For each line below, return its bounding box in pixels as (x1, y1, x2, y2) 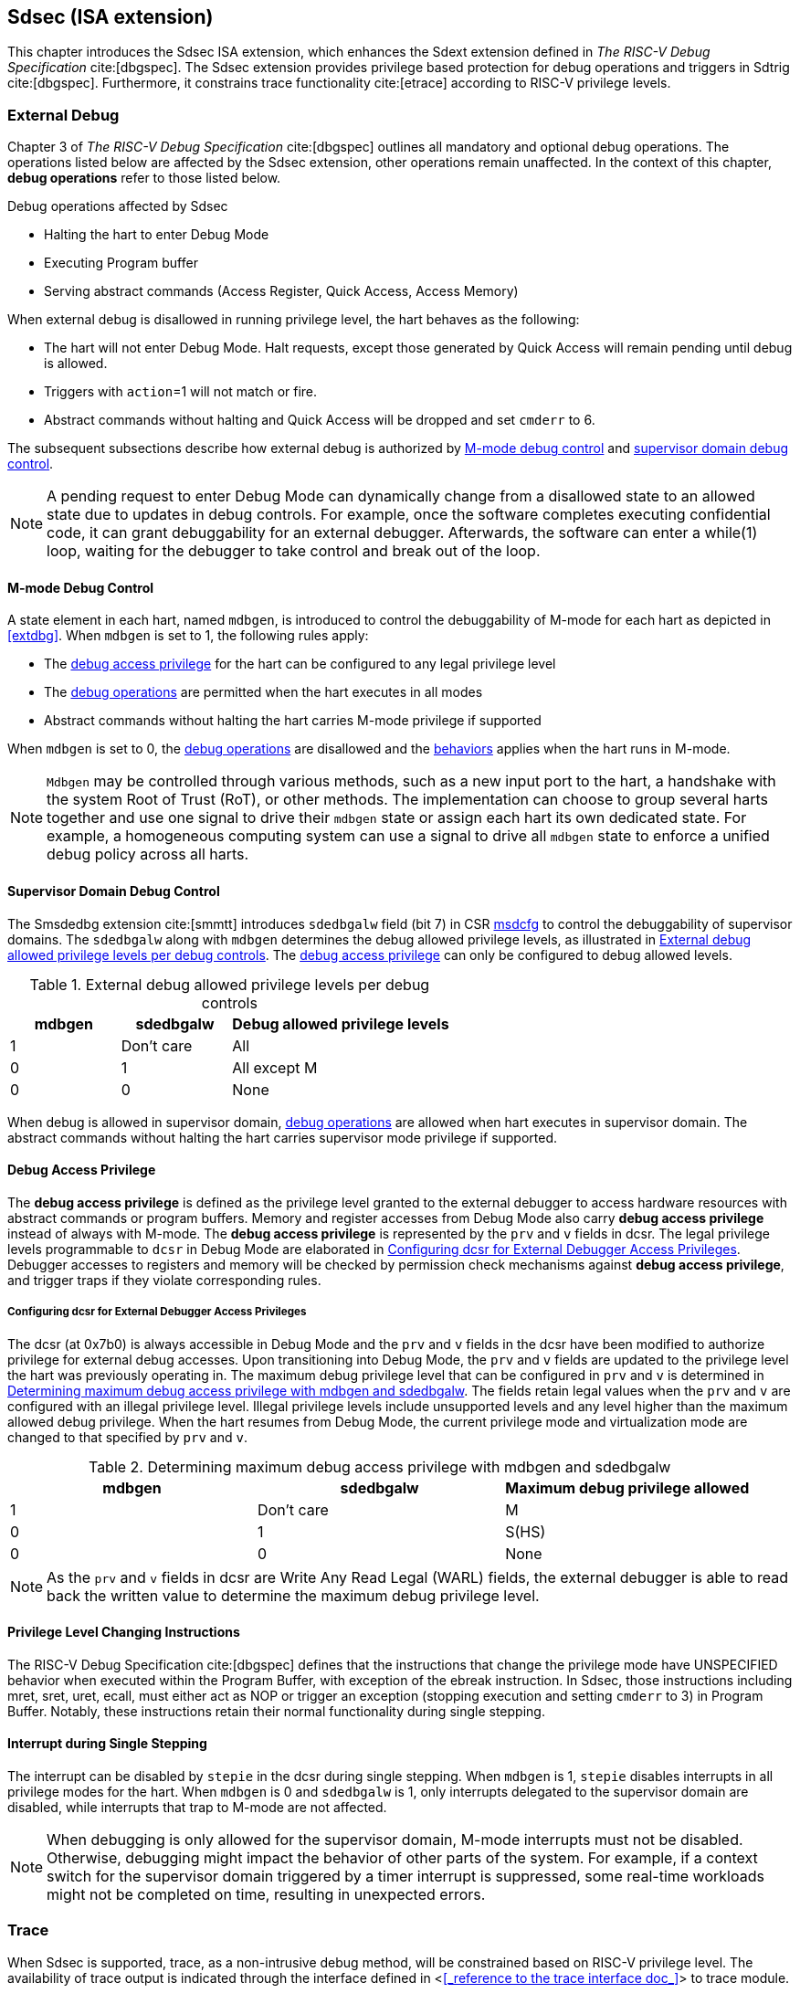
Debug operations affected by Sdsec (7, 198, 228, 215)
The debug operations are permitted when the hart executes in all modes (44, 684, 483, 701)
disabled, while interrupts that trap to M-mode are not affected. (7, 1799, 387, 1816)
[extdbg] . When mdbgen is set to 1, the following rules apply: (7, 627, 369, 644)
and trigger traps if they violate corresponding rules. (7, 1271, 321, 1288)
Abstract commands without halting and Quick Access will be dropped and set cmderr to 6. (44, 412, 595, 428)
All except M (232, 1058, 318, 1077)
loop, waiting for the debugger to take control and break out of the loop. (47, 542, 541, 561)
